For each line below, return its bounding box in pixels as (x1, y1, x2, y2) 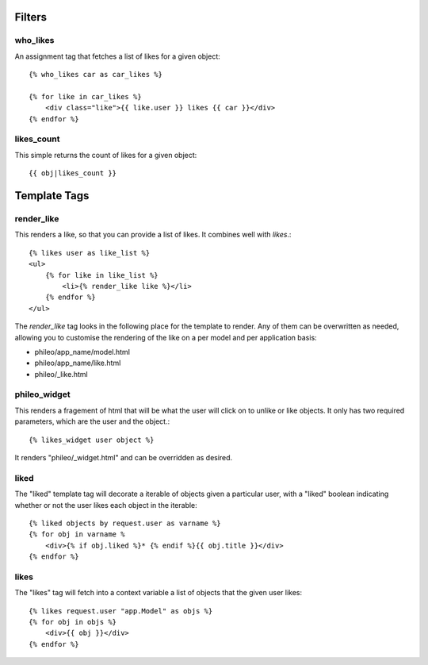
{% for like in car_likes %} (29, 92, 142, 101)
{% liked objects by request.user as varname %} (29, 518, 221, 528)
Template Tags (14, 189, 90, 202)
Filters (14, 10, 48, 24)
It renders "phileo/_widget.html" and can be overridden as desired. (14, 453, 233, 463)
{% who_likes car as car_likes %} (29, 70, 162, 79)
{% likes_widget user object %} (29, 435, 155, 444)
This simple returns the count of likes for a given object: (14, 150, 197, 160)
